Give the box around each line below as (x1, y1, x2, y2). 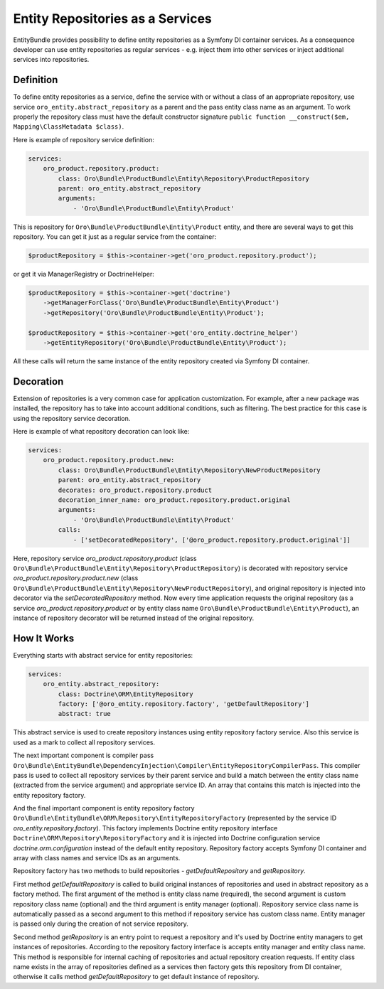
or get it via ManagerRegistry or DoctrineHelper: (13, 270, 154, 279)
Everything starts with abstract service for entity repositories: (13, 651, 193, 659)
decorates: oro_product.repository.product (58, 486, 213, 494)
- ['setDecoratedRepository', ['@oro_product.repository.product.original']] (73, 535, 351, 544)
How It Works (13, 632, 75, 644)
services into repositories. (13, 55, 90, 64)
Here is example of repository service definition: (13, 135, 154, 144)
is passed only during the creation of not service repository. (13, 919, 188, 928)
